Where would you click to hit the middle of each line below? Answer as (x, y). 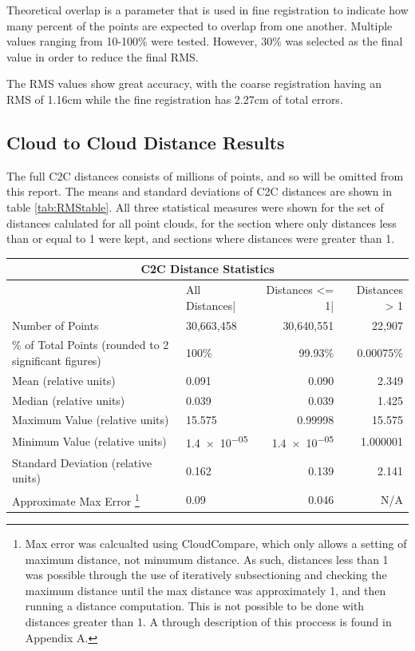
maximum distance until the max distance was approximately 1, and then (206, 590)
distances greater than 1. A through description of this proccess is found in (208, 621)
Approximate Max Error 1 (76, 500)
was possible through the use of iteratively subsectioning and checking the (206, 575)
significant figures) (57, 360)
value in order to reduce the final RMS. (103, 56)
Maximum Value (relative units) (91, 420)
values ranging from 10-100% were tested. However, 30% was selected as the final (205, 41)
